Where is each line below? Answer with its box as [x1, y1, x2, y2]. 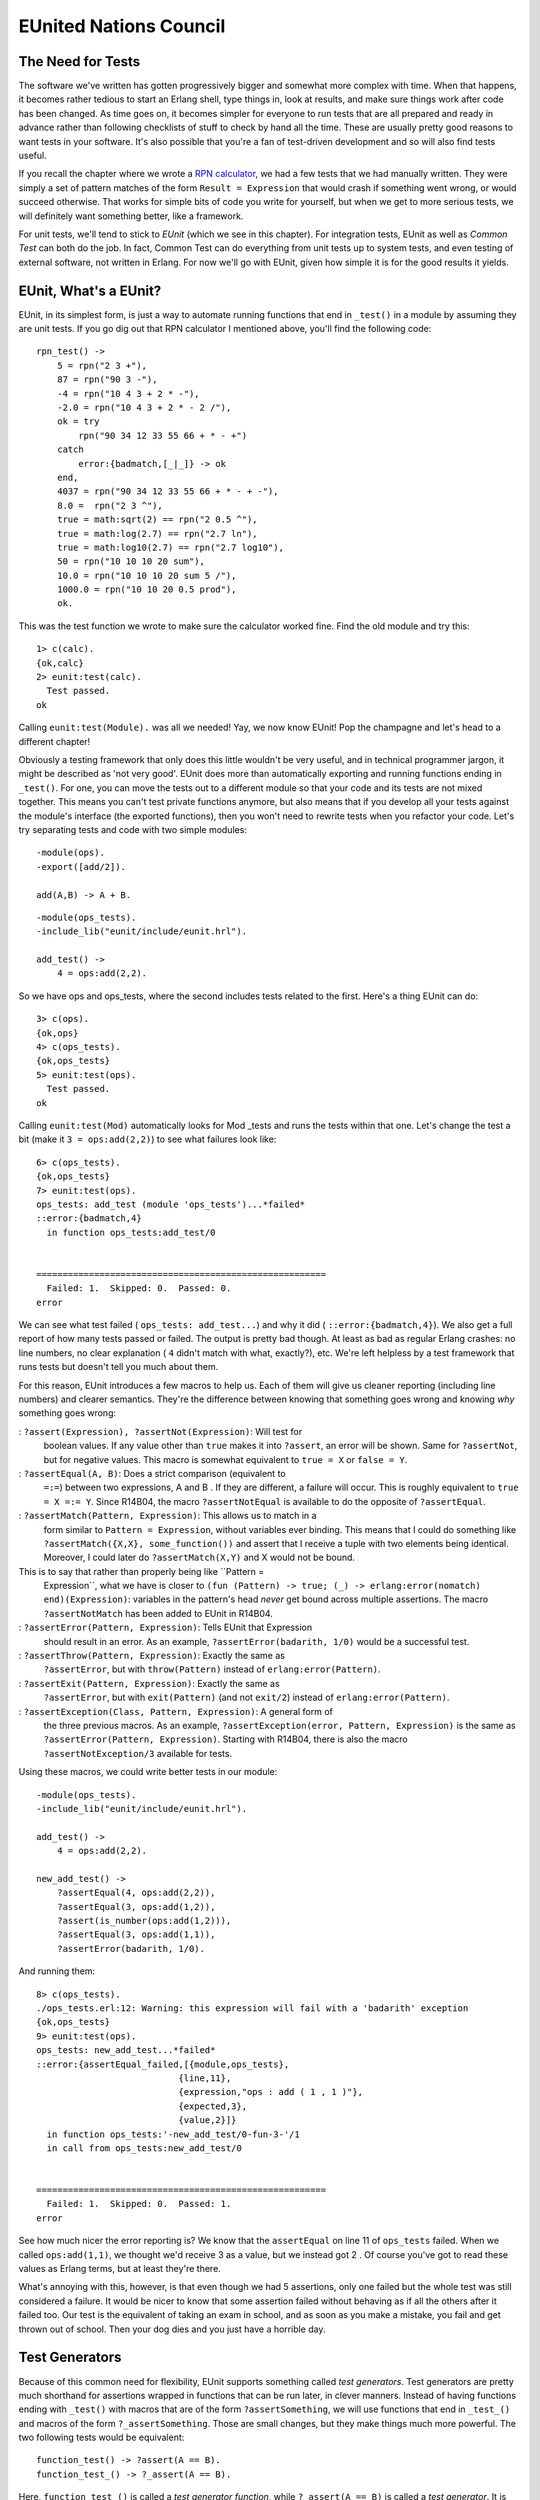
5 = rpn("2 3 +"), [56, 360, 148, 371]
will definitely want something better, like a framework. [18, 210, 244, 222]
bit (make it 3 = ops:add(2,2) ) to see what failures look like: [18, 1133, 277, 1145]
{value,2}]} [178, 2115, 237, 2126]
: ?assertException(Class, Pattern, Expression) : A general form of [18, 1705, 334, 1717]
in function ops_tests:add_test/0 [46, 1226, 216, 1238]
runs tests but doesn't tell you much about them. [18, 1361, 219, 1373]
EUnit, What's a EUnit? [18, 282, 162, 299]
